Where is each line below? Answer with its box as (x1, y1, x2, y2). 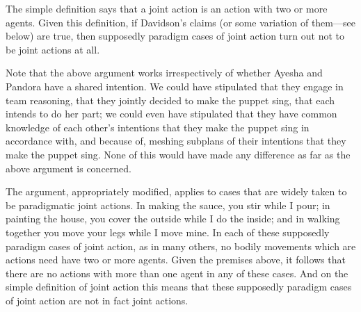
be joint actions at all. (6, 42, 100, 56)
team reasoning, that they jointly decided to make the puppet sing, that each (6, 92, 335, 107)
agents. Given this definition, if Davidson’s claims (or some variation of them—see (6, 15, 355, 29)
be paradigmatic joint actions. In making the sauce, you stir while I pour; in (6, 197, 330, 212)
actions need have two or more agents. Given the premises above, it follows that (6, 252, 346, 267)
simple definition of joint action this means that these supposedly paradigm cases (6, 279, 352, 294)
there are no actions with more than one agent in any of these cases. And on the (6, 265, 348, 280)
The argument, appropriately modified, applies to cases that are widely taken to (6, 184, 347, 199)
